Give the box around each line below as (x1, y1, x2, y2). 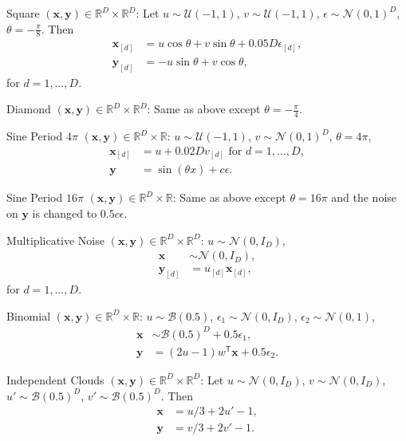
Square (6, 5, 40, 21)
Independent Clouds (6, 371, 104, 388)
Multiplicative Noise (6, 231, 104, 248)
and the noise (331, 189, 397, 206)
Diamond (6, 100, 51, 117)
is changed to (32, 205, 97, 222)
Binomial (6, 307, 51, 324)
